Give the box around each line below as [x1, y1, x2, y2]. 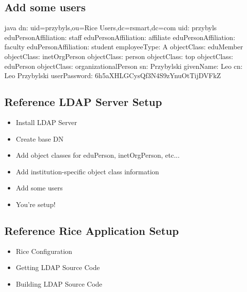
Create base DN [16, 133, 64, 144]
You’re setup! [16, 199, 56, 209]
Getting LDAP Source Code [16, 262, 100, 272]
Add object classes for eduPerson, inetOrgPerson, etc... [16, 150, 180, 160]
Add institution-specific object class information [16, 166, 159, 176]
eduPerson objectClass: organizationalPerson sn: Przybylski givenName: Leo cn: [4, 61, 243, 71]
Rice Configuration [16, 246, 73, 256]
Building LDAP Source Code [16, 278, 102, 289]
